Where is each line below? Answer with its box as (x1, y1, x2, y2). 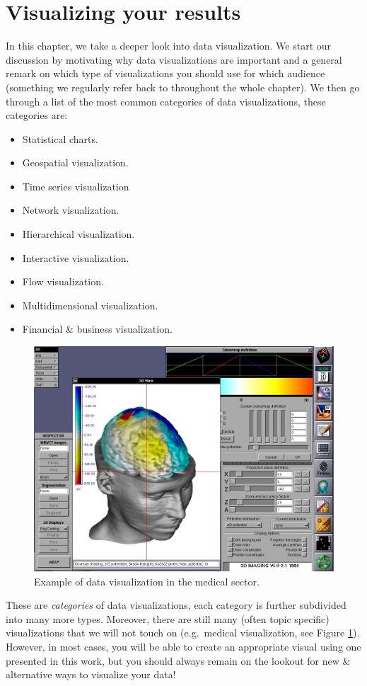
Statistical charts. (22, 131, 98, 146)
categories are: (6, 108, 68, 122)
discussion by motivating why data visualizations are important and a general (6, 52, 342, 67)
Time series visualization (22, 178, 129, 193)
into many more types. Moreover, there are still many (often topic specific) (6, 611, 330, 626)
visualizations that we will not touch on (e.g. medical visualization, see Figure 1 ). (6, 625, 360, 640)
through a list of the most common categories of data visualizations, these (6, 93, 326, 108)
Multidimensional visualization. (22, 297, 158, 312)
